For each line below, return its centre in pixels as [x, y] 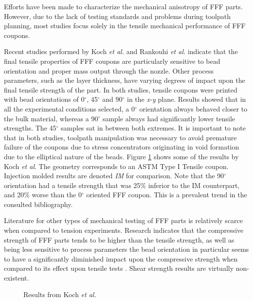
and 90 [112, 99]
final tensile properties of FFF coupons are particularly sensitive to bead [112, 61]
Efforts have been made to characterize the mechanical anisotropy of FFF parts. [123, 6]
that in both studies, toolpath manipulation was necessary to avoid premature [120, 137]
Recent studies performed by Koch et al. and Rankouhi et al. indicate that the [121, 51]
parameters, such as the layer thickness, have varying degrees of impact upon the [125, 80]
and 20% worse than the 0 [43, 195]
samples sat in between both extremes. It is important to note [153, 128]
